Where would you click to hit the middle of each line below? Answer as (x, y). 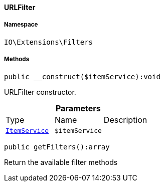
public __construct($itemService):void (82, 76)
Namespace (21, 25)
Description (125, 120)
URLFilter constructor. (40, 92)
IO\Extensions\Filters (49, 42)
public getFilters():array (57, 147)
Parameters (78, 108)
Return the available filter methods (61, 162)
